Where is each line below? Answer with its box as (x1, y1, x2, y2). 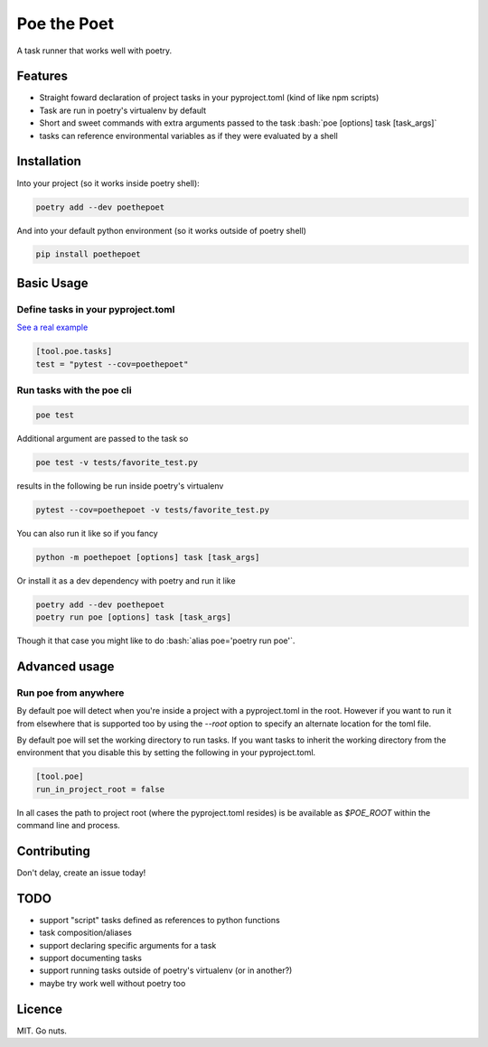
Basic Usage (16, 276, 89, 291)
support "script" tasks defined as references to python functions (39, 914, 280, 925)
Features (16, 69, 68, 84)
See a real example (16, 322, 89, 333)
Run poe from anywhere (16, 687, 125, 699)
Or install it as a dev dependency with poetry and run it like (16, 575, 236, 586)
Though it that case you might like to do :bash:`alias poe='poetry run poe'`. (16, 635, 296, 646)
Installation (16, 154, 81, 169)
